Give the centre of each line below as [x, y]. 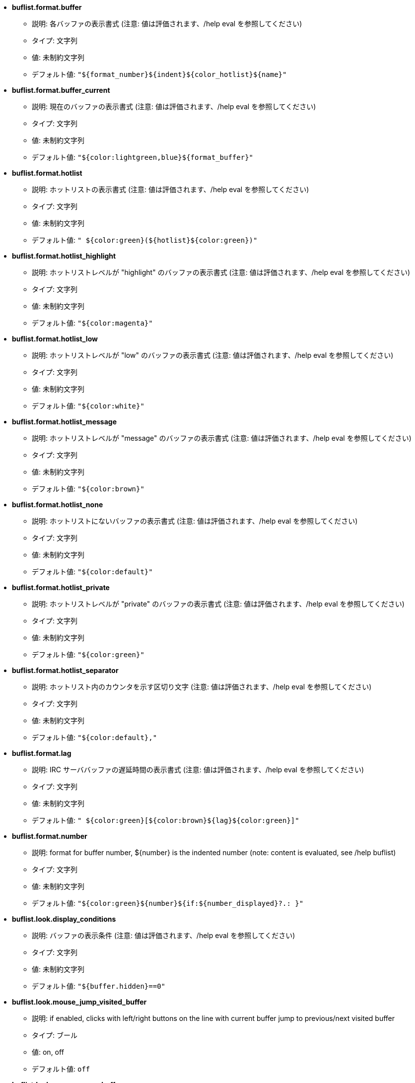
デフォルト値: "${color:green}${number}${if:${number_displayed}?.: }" [168, 903]
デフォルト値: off [61, 1069]
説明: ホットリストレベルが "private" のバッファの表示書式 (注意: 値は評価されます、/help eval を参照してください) [218, 604]
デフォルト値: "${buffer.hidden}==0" [99, 986]
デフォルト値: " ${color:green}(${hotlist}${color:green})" [145, 240]
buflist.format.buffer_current [61, 90]
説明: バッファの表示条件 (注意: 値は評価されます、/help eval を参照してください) [164, 935]
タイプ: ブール [55, 1035]
